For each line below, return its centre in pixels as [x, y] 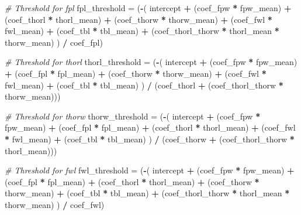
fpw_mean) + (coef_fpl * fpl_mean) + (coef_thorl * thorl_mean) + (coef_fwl [150, 127]
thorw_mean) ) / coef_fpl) [54, 42]
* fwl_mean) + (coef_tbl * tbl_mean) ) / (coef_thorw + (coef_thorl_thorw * [150, 139]
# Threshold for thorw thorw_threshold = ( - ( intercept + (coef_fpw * [133, 116]
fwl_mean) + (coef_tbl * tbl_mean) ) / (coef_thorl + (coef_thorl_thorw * [144, 85]
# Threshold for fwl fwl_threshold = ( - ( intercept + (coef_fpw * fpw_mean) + [150, 170]
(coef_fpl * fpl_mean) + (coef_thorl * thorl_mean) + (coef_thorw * [132, 181]
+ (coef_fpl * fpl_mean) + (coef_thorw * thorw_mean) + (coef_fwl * [136, 73]
